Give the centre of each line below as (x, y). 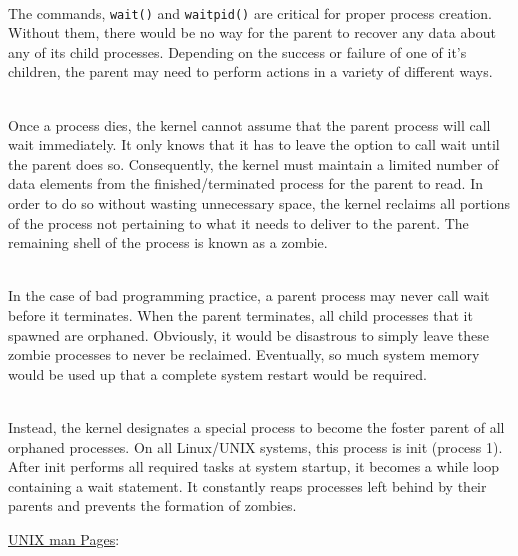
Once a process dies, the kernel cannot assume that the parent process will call (249, 124)
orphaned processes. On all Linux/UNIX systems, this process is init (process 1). (255, 446)
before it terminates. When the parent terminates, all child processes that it (240, 314)
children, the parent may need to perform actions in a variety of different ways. (250, 71)
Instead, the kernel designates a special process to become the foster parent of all (256, 426)
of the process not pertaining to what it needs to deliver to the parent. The (238, 222)
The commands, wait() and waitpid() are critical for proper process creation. (250, 12)
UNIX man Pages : (64, 538)
